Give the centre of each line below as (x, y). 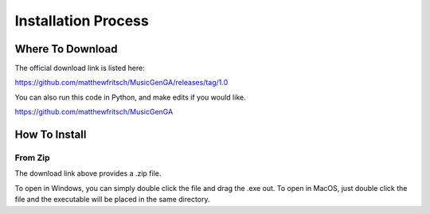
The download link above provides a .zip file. (88, 173)
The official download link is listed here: (80, 68)
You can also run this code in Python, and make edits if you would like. (130, 97)
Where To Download (66, 49)
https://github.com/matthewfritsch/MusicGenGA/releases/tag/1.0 (121, 83)
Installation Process (82, 21)
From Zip (32, 158)
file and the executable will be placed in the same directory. (112, 200)
